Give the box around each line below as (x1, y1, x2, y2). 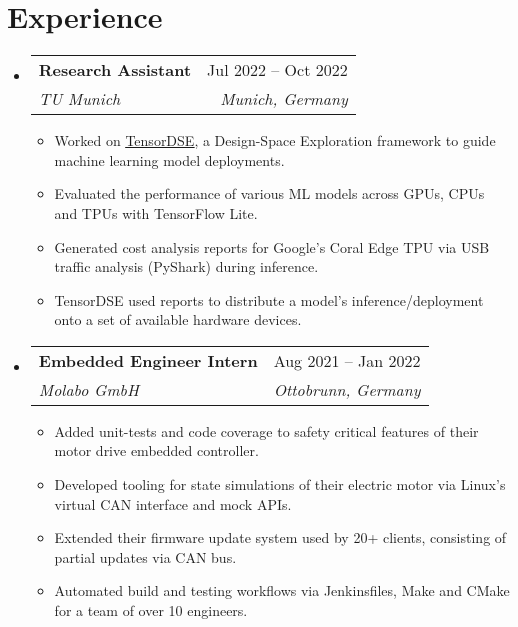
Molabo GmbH (38, 377, 139, 401)
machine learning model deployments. (54, 149, 285, 170)
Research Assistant (38, 58, 192, 82)
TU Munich (38, 87, 121, 111)
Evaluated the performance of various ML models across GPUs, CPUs (54, 183, 485, 204)
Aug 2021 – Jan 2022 (273, 348, 421, 372)
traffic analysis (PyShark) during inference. (54, 256, 319, 277)
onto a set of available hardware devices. (54, 309, 302, 330)
